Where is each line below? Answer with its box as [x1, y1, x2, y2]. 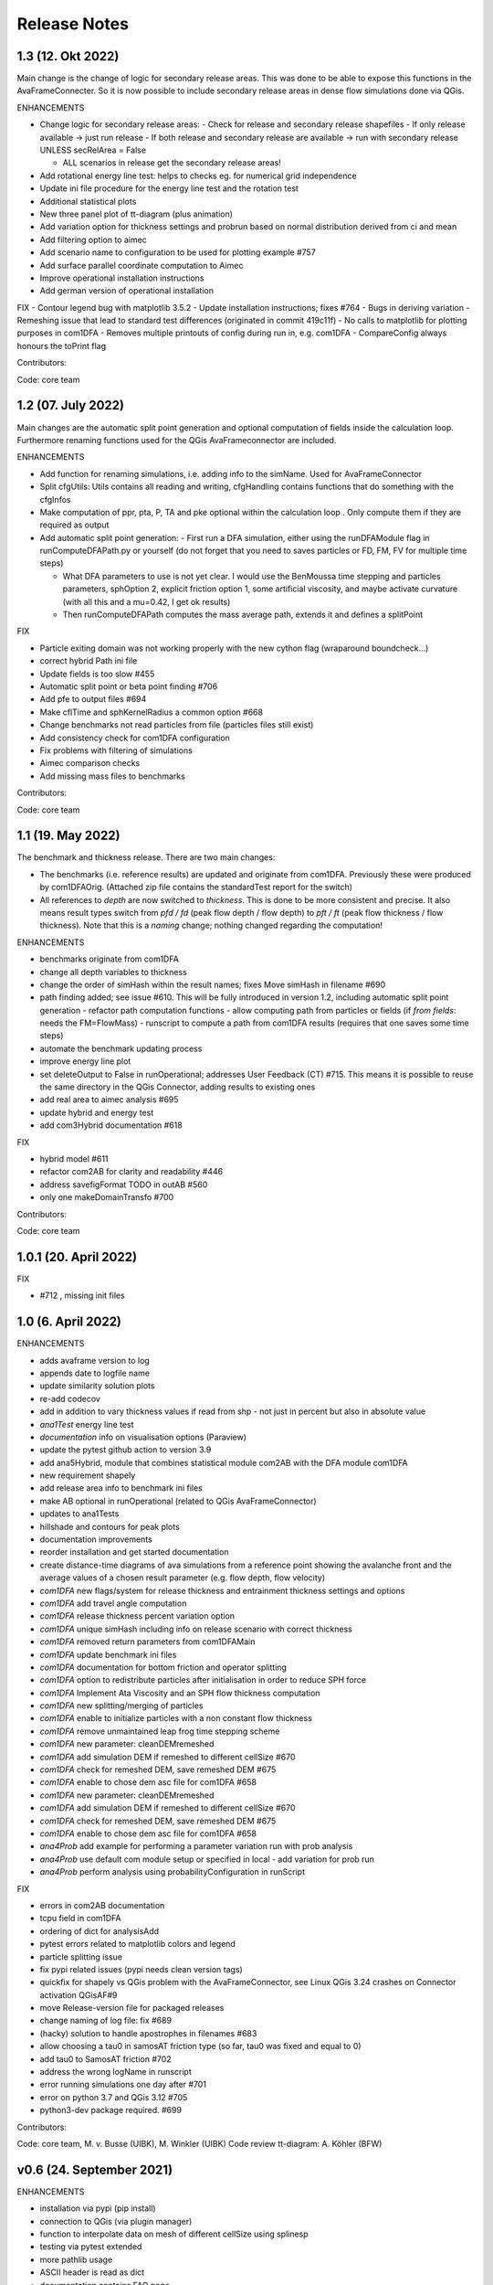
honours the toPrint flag [16, 340, 107, 351]
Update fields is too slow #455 [39, 668, 155, 679]
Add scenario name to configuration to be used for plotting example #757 [39, 247, 317, 258]
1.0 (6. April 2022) [16, 1314, 122, 1330]
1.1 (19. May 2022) [16, 828, 121, 844]
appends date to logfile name [39, 1367, 151, 1378]
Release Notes [16, 14, 130, 34]
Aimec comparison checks [39, 758, 141, 769]
